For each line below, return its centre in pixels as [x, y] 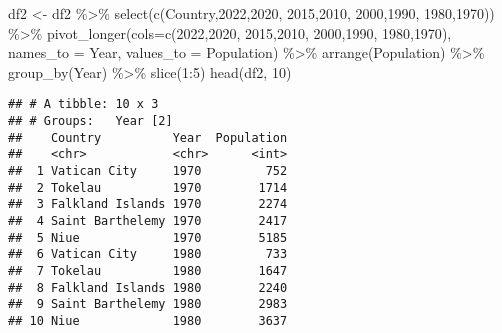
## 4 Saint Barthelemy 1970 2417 [148, 220]
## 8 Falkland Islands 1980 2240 [148, 287]
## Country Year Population [148, 137]
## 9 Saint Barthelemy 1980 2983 [148, 304]
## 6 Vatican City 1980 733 [148, 254]
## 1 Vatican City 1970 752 [148, 171]
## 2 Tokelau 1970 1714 [148, 187]
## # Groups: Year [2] [90, 121]
